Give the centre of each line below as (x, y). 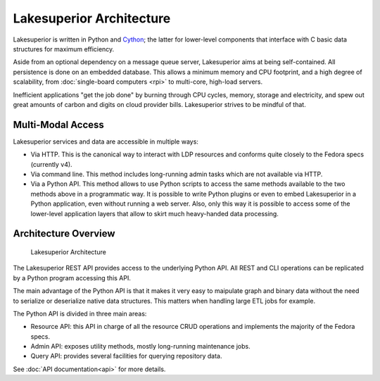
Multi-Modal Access (59, 124)
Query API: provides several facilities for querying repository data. (126, 356)
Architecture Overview (64, 233)
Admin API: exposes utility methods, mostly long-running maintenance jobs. (140, 346)
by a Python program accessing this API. (72, 277)
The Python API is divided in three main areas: (80, 313)
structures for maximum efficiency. (64, 49)
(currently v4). (52, 164)
